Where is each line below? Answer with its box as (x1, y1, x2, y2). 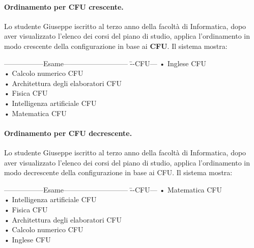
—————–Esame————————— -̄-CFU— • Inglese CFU (4, 58, 206, 68)
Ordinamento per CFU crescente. (4, 1, 124, 12)
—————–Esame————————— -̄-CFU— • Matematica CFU (4, 184, 222, 195)
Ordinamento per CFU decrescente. (4, 127, 132, 138)
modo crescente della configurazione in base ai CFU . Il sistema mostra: (4, 40, 228, 51)
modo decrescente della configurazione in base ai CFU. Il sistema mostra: (4, 167, 233, 178)
